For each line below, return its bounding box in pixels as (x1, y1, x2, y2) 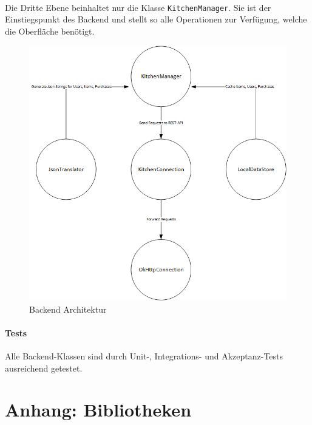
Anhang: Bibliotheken (5, 397, 192, 422)
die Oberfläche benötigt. (5, 24, 95, 37)
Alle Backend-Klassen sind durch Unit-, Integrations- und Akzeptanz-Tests (5, 350, 283, 362)
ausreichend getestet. (5, 361, 83, 374)
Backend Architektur (29, 302, 107, 315)
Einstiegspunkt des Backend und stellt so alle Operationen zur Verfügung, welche (5, 13, 307, 25)
